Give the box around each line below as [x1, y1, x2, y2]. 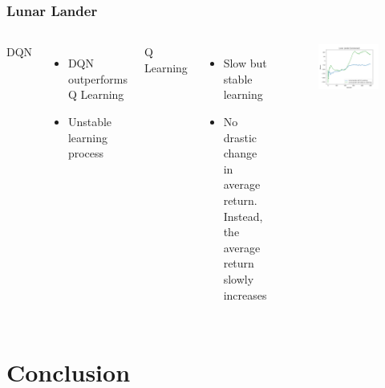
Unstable [67, 113, 112, 129]
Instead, [223, 207, 263, 224]
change [223, 145, 257, 161]
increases [223, 286, 267, 303]
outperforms [67, 70, 128, 87]
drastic [223, 129, 257, 145]
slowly [223, 270, 254, 287]
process [67, 145, 104, 161]
